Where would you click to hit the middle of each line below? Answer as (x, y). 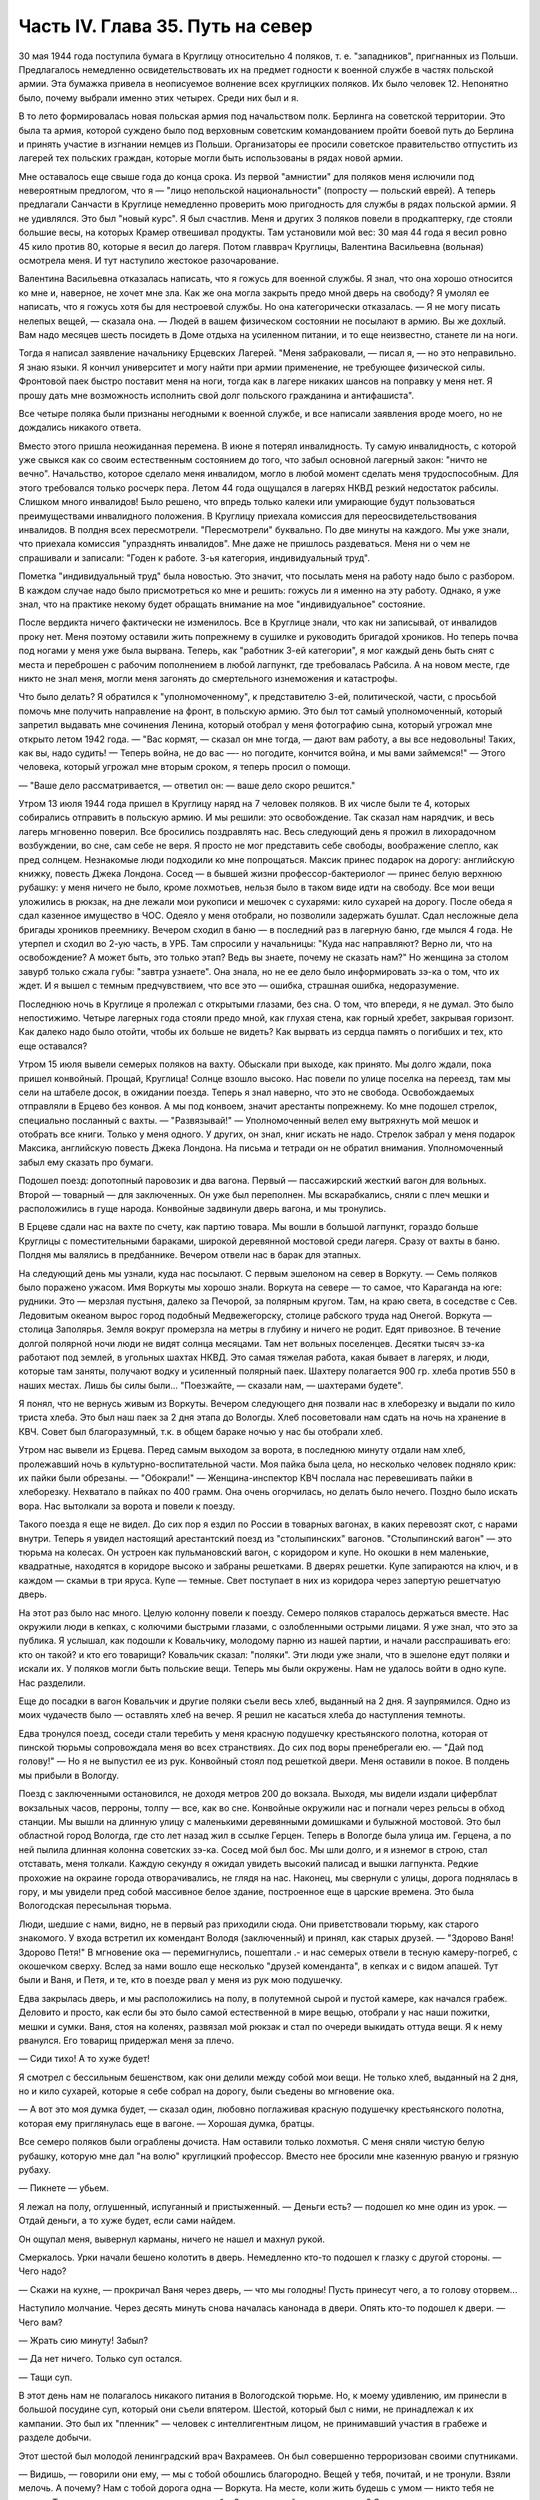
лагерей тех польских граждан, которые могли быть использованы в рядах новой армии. (211, 158)
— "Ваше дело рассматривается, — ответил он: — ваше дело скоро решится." (187, 785)
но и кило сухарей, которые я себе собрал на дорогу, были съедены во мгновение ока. (206, 2091)
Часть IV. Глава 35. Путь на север (165, 26)
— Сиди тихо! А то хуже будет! (84, 2059)
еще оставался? (53, 1046)
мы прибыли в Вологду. (69, 1775)
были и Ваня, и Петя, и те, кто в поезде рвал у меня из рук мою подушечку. (181, 1980)
